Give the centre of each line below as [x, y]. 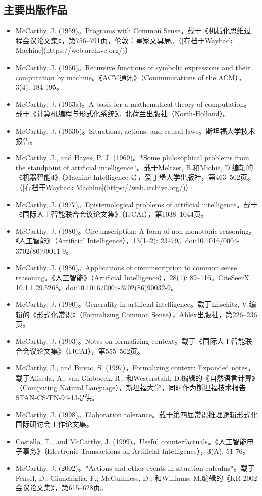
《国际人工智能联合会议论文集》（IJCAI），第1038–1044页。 [112, 214]
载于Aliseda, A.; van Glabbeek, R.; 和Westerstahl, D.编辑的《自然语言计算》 [135, 377]
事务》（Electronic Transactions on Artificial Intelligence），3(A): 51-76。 [136, 451]
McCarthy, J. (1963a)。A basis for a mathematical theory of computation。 [133, 104]
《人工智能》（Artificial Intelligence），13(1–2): [87, 241]
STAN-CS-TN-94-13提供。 [57, 397]
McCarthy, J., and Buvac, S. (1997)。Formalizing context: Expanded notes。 [135, 368]
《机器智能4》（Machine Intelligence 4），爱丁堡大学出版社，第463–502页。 [135, 177]
